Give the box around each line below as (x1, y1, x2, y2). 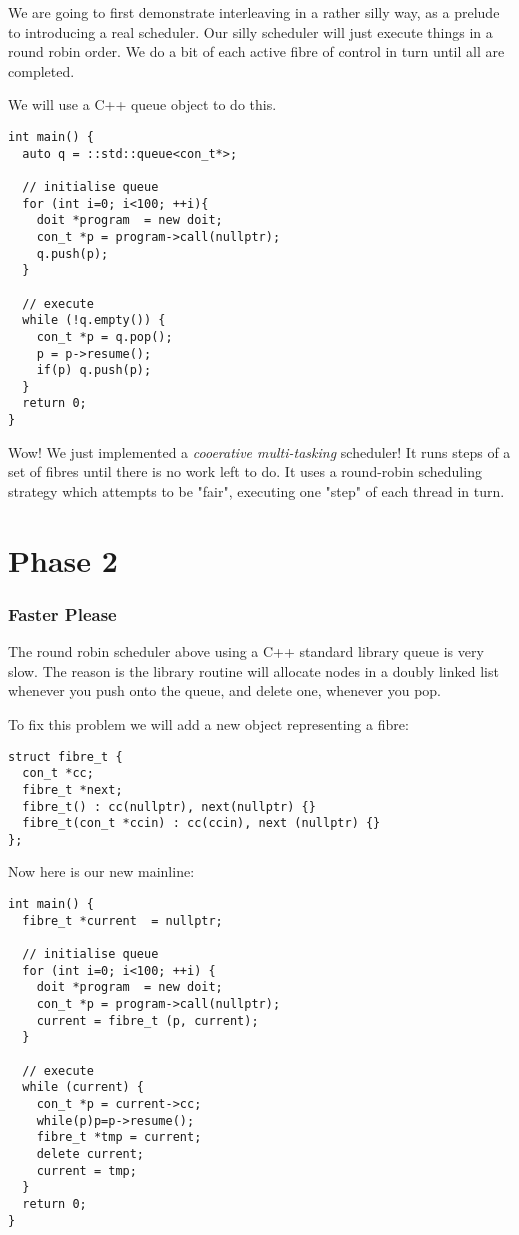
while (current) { (22, 1080, 145, 1095)
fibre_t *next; (22, 782, 123, 797)
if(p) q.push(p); (36, 363, 152, 378)
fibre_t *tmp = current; (36, 1130, 202, 1145)
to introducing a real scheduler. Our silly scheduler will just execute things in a (8, 21, 493, 42)
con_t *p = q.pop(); (36, 329, 173, 344)
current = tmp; (36, 1163, 137, 1178)
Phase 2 (8, 539, 118, 580)
